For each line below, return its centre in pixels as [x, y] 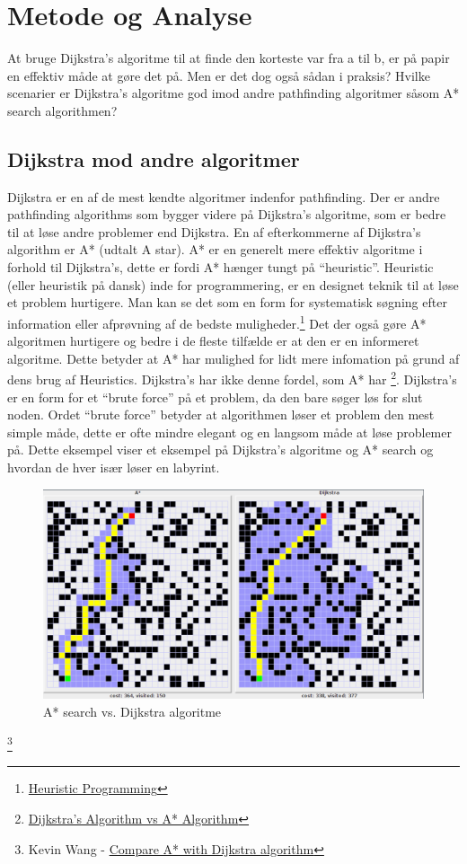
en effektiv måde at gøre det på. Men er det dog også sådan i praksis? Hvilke [219, 75]
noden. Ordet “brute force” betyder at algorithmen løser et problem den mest [221, 414]
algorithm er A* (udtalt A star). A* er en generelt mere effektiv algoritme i [215, 249]
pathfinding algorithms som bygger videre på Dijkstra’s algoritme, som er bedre [227, 214]
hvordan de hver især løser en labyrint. [114, 467]
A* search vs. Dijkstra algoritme [132, 711]
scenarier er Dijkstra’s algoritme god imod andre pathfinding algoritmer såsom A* [233, 93]
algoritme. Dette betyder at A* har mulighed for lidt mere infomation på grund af [233, 358]
